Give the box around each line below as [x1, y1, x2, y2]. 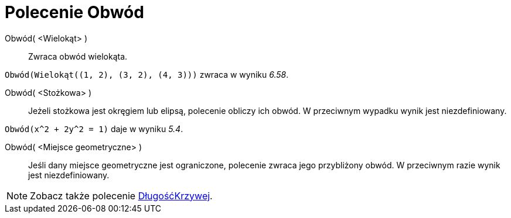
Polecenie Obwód [5, 2, 144, 22]
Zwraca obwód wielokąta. [28, 51, 128, 61]
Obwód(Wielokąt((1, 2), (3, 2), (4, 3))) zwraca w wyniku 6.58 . [5, 69, 289, 79]
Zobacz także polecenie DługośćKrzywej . [30, 189, 213, 202]
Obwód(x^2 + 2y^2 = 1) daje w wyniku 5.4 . [5, 123, 183, 134]
